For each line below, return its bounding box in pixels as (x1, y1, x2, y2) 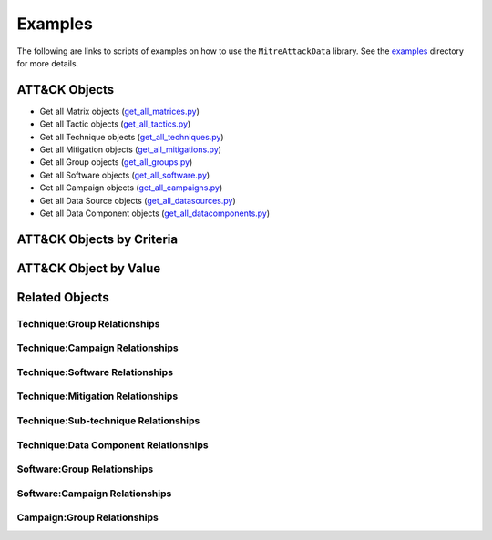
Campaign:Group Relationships (16, 511, 159, 524)
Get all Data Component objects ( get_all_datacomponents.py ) (39, 208, 271, 219)
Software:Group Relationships (16, 463, 154, 475)
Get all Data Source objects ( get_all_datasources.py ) (39, 195, 236, 206)
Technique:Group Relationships (16, 317, 160, 330)
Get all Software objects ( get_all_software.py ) (39, 169, 210, 180)
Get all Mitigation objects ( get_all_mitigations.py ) (39, 144, 222, 155)
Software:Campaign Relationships (16, 487, 172, 500)
